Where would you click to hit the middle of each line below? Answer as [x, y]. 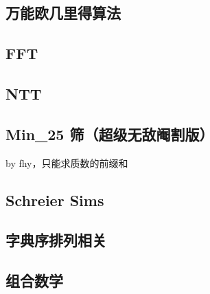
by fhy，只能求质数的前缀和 [67, 162]
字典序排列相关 [56, 240]
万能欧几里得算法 [63, 13]
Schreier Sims [55, 200]
